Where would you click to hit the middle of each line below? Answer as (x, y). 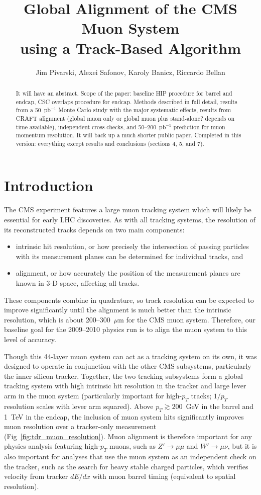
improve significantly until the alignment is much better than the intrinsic (118, 310)
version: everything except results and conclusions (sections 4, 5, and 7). (110, 143)
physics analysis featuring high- (52, 446)
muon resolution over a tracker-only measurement (80, 426)
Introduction (49, 185)
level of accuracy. (30, 339)
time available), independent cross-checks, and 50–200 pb (91, 127)
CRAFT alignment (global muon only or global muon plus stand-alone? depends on (125, 118)
